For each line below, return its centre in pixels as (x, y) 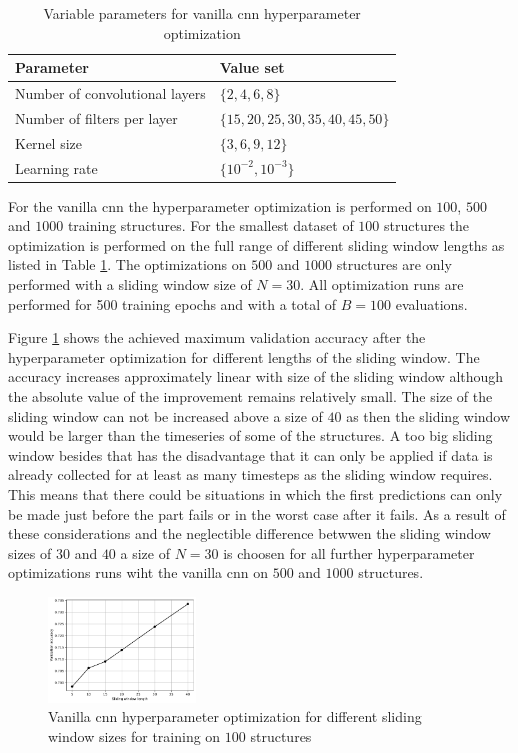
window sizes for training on (134, 735)
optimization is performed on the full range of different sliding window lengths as (256, 244)
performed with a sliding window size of (130, 284)
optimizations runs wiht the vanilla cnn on (138, 572)
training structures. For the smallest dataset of (210, 225)
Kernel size (48, 142)
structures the (427, 225)
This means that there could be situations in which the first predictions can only (255, 493)
